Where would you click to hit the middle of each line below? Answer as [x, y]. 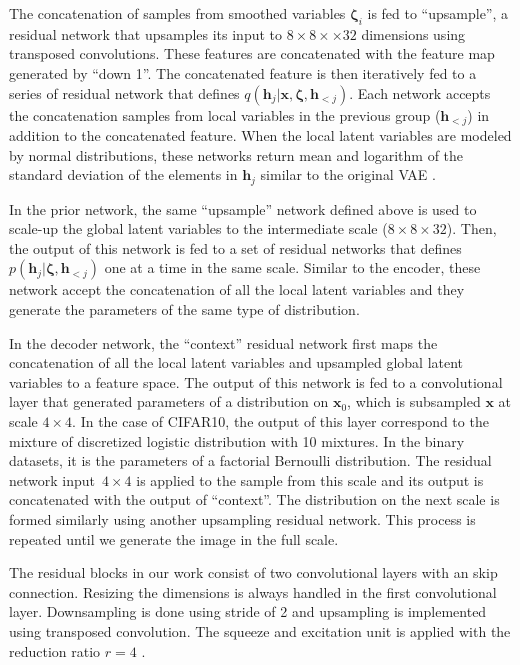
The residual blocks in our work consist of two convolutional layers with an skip [253, 572]
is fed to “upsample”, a [438, 13]
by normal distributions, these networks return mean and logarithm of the [236, 154]
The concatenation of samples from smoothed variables [177, 13]
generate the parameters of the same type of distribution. [184, 309]
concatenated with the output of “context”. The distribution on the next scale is [254, 499]
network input [52, 479]
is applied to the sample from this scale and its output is [310, 479]
